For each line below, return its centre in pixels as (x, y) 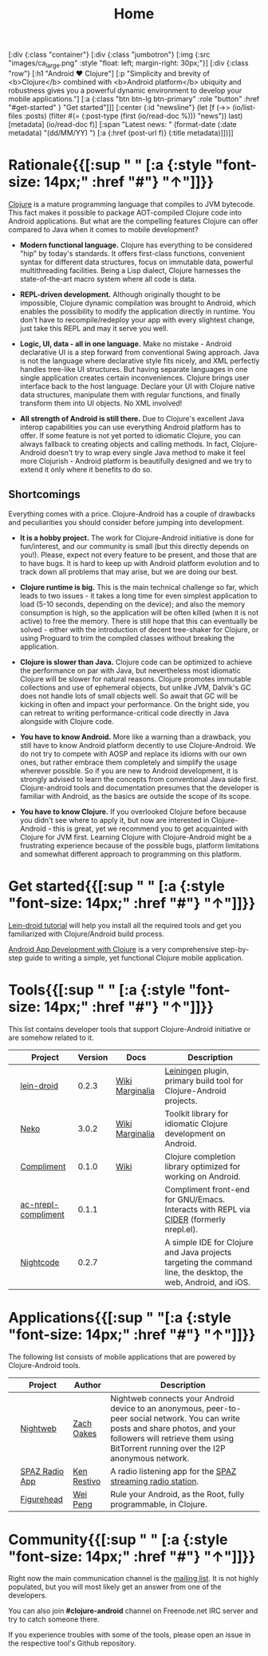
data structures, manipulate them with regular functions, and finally (130, 394)
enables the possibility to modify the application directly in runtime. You (137, 311)
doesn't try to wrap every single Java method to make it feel (146, 453)
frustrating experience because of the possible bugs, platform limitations (139, 845)
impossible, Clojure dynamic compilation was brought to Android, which (138, 302)
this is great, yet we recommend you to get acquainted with (151, 828)
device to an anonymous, (158, 1408)
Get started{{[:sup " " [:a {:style (116, 886)
